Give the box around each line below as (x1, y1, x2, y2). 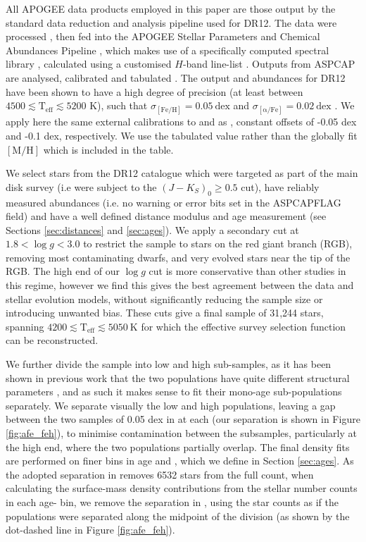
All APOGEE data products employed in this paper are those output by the (6, 1, 336, 16)
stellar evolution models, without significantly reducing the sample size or (6, 291, 323, 306)
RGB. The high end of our (6, 264, 120, 278)
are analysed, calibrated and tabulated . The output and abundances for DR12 (6, 70, 346, 85)
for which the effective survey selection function (141, 319, 346, 333)
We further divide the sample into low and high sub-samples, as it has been (6, 357, 332, 371)
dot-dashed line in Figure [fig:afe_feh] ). (6, 522, 175, 537)
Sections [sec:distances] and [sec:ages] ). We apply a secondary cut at (6, 222, 299, 237)
